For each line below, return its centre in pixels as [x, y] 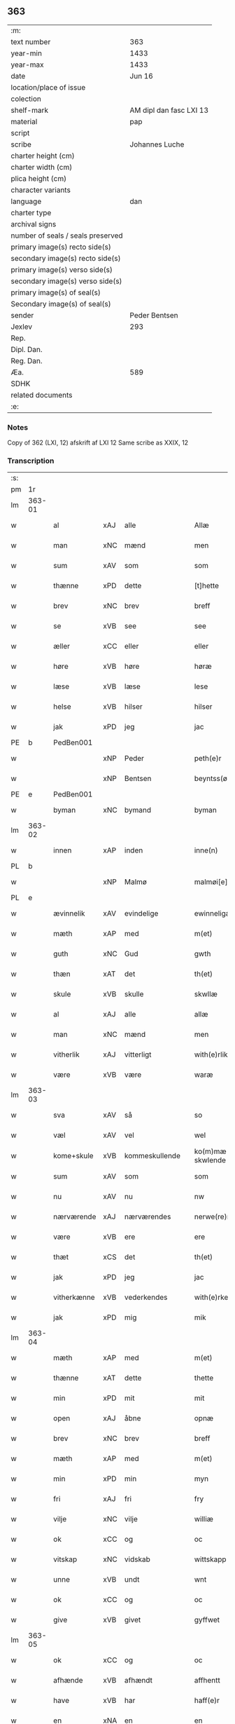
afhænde [68, 1681]
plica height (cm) [39, 178]
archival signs [34, 224]
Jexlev [22, 327]
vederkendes [146, 1298]
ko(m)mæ [210, 1151]
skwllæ [206, 994]
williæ [204, 1519]
